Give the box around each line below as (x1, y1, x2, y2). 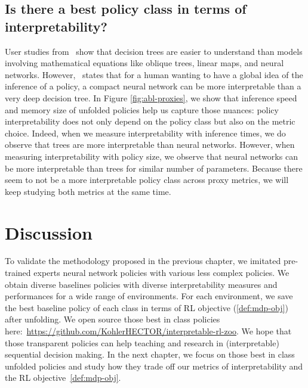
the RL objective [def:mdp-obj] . (5, 371, 121, 384)
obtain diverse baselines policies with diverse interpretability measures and (5, 278, 278, 290)
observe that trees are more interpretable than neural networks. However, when (5, 138, 295, 151)
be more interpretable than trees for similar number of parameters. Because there (5, 162, 303, 174)
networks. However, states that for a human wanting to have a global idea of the (5, 68, 303, 80)
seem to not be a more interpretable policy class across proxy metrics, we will (5, 173, 289, 186)
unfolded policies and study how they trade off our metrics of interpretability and (5, 359, 303, 372)
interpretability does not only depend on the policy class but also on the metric (5, 115, 295, 128)
